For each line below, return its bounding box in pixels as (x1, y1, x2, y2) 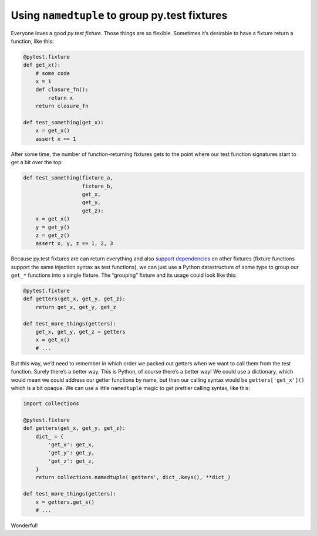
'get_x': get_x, (48, 441, 95, 448)
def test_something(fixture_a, (23, 175, 114, 181)
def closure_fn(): (35, 86, 89, 93)
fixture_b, (82, 182, 114, 189)
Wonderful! (11, 522, 38, 529)
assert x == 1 (35, 135, 76, 142)
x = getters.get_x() (35, 498, 95, 506)
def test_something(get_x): (23, 119, 104, 126)
